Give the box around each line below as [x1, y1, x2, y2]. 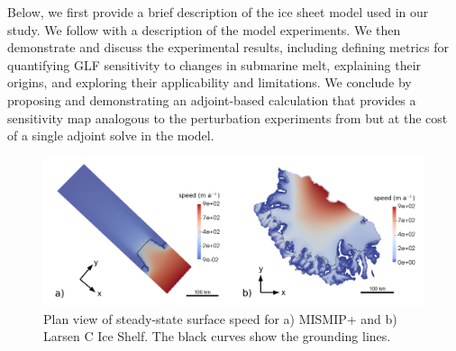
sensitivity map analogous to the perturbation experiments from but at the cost [7, 108, 448, 127]
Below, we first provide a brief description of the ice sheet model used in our [7, 3, 429, 21]
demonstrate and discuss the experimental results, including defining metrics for [7, 38, 449, 57]
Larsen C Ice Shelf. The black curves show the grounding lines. [43, 327, 391, 346]
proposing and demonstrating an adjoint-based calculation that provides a [7, 90, 416, 109]
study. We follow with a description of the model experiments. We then [7, 20, 401, 39]
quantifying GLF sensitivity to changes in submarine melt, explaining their [7, 55, 422, 74]
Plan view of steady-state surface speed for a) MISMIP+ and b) [43, 309, 397, 328]
